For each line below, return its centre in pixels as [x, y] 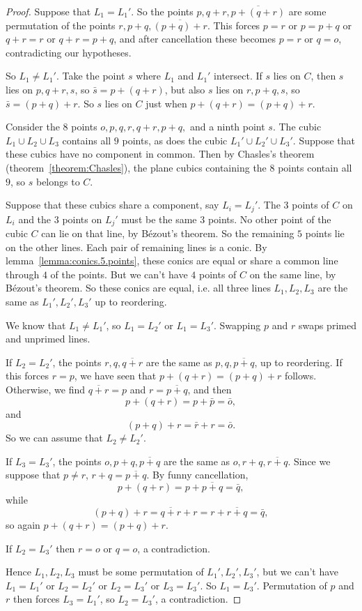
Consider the [33, 127]
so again [23, 524]
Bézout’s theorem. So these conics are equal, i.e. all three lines [138, 288]
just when [166, 103]
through [23, 274]
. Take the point [90, 76]
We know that [36, 325]
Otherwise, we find [46, 389]
